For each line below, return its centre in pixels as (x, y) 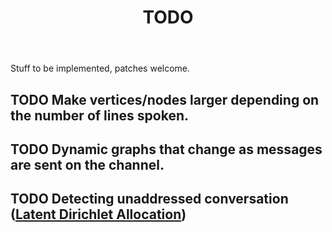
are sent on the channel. (87, 164)
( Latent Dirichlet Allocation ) (98, 214)
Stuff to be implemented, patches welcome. (100, 68)
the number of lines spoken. (99, 115)
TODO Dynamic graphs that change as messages (166, 149)
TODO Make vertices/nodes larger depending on (165, 99)
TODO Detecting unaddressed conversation (149, 199)
